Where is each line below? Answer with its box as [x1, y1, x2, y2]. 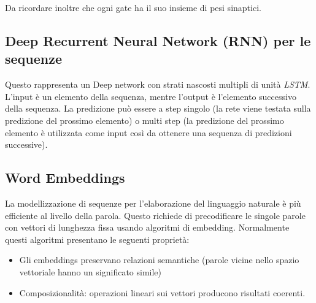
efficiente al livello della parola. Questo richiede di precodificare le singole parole [5, 209, 306, 221]
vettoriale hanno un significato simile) [19, 265, 162, 278]
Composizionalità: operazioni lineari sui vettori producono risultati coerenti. [19, 286, 306, 299]
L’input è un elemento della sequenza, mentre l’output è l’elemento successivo [5, 90, 296, 102]
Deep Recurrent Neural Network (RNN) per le [5, 31, 311, 50]
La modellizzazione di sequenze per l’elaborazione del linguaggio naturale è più [5, 196, 301, 209]
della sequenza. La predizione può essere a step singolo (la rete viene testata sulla [5, 102, 311, 115]
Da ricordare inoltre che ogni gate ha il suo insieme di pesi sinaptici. [5, 1, 261, 13]
